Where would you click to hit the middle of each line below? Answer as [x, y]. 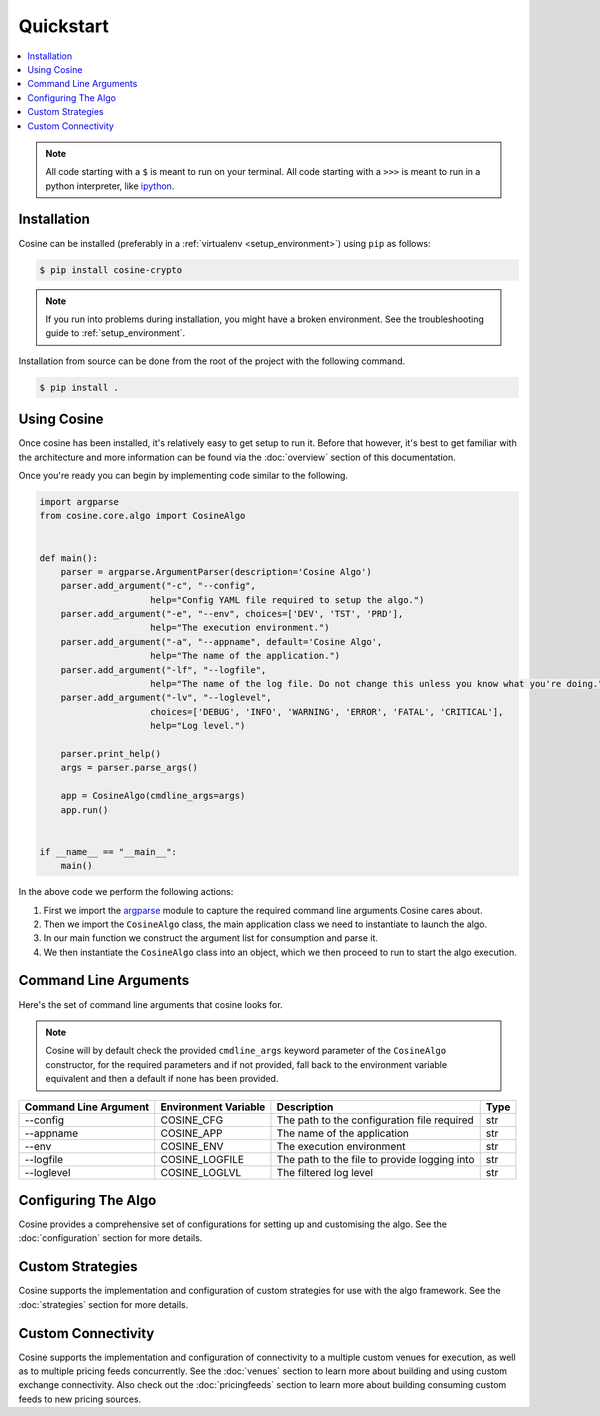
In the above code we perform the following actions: [126, 892]
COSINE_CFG [192, 1120]
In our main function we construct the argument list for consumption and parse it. [211, 938]
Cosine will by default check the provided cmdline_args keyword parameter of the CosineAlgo [246, 1051]
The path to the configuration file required [375, 1120]
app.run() [84, 809]
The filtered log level [325, 1172]
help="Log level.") [198, 726]
